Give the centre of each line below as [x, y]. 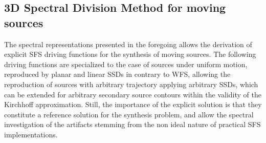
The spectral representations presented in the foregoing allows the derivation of [128, 44]
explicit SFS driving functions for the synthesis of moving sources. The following [130, 54]
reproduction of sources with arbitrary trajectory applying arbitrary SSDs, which [131, 84]
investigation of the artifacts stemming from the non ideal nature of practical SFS [132, 124]
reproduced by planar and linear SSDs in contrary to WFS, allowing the [117, 74]
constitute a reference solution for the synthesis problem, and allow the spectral [129, 114]
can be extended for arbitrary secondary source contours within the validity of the [133, 94]
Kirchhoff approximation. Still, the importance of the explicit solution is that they [133, 104]
